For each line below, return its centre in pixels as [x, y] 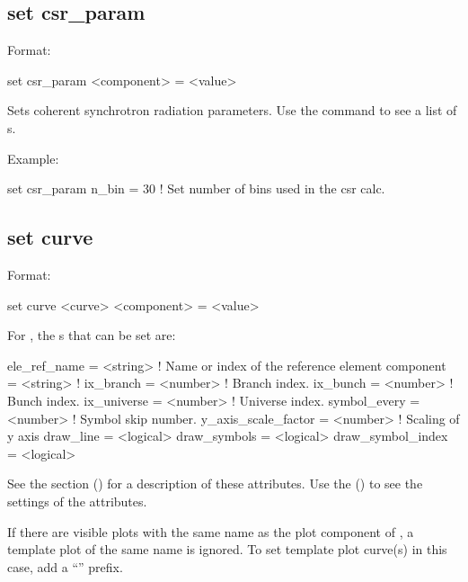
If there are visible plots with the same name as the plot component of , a [211, 531]
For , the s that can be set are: [92, 335]
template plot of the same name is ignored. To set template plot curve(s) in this [227, 549]
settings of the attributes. [77, 501]
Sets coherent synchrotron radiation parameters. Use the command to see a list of [232, 110]
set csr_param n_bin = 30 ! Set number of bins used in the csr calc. [196, 188]
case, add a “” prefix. [65, 566]
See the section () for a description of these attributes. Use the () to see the [215, 484]
